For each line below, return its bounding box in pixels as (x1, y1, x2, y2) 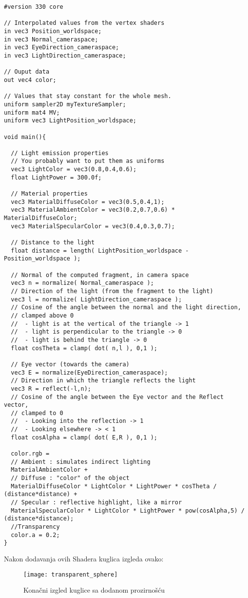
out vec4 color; (4, 76, 57, 83)
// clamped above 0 (11, 312, 74, 319)
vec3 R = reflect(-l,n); (11, 385, 91, 392)
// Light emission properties (11, 149, 109, 157)
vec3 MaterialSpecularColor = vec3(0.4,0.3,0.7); (11, 222, 175, 230)
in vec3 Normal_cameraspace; (4, 36, 98, 43)
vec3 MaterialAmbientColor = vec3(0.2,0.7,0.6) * (11, 206, 175, 214)
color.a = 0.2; (11, 531, 60, 538)
